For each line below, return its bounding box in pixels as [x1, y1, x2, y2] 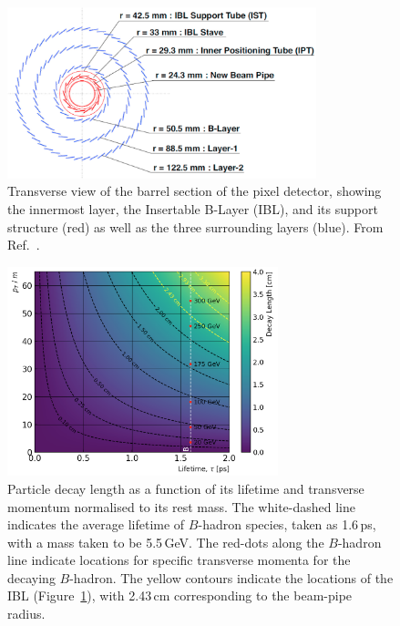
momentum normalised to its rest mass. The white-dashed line [7, 497, 355, 516]
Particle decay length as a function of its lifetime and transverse [7, 478, 364, 498]
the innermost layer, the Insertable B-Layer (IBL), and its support [7, 199, 378, 218]
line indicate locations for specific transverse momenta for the [7, 550, 351, 570]
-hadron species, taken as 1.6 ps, [198, 515, 376, 534]
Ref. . [7, 235, 40, 254]
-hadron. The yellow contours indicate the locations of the [69, 568, 394, 587]
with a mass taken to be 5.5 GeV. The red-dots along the [7, 532, 324, 551]
